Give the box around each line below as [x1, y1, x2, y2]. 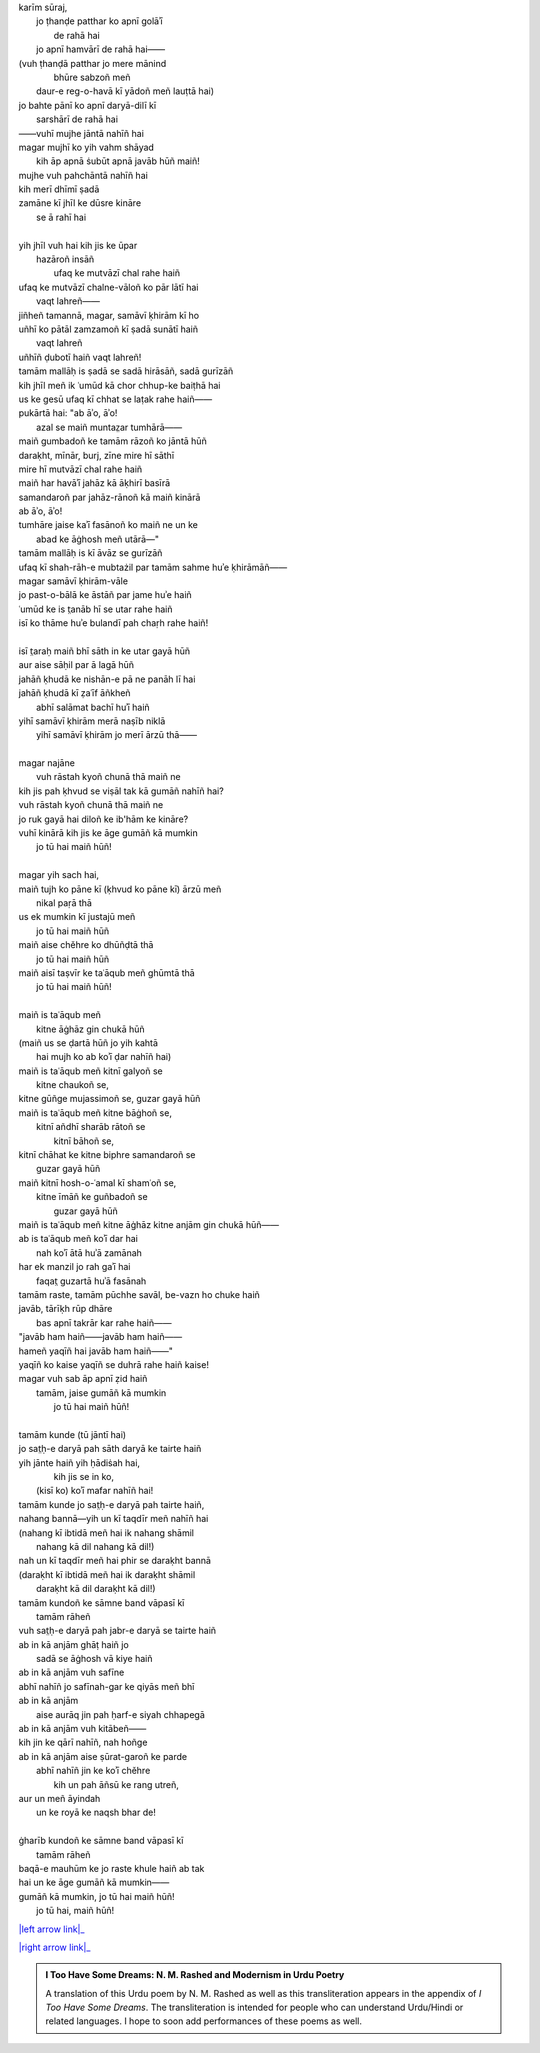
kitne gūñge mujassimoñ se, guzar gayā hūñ [18, 1093, 201, 1105]
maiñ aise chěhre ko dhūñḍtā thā [18, 939, 154, 951]
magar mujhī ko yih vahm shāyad [18, 141, 155, 153]
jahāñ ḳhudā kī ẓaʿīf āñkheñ [18, 687, 131, 699]
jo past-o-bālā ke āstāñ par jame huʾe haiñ [18, 589, 192, 601]
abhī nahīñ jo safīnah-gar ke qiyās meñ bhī [18, 1680, 195, 1692]
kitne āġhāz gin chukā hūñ [36, 1023, 145, 1035]
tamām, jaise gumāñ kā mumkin [36, 1386, 167, 1399]
